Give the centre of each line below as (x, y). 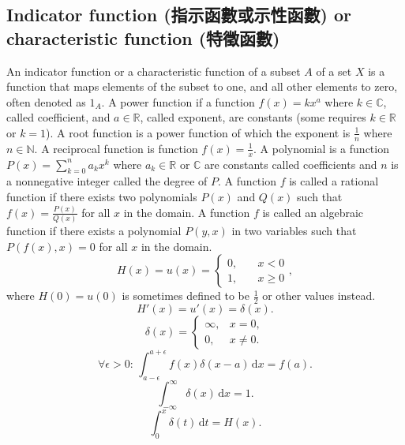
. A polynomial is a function (321, 148)
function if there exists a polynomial (94, 231)
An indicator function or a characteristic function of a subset (154, 71)
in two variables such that (294, 231)
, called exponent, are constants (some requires (253, 117)
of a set (334, 71)
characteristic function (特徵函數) (143, 37)
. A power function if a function (178, 101)
